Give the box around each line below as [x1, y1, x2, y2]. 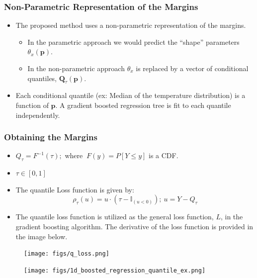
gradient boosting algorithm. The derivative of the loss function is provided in [15, 221, 254, 231]
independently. [15, 109, 60, 120]
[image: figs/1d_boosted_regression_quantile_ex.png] [24, 267, 206, 274]
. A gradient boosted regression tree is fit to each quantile [55, 99, 231, 110]
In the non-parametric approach [27, 63, 125, 73]
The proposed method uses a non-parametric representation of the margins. [15, 20, 246, 30]
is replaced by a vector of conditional [136, 63, 249, 73]
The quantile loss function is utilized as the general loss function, [15, 211, 214, 222]
